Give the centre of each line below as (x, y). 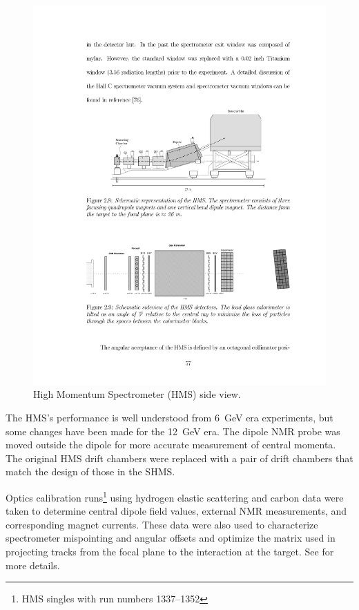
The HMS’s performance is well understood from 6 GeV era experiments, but (169, 418)
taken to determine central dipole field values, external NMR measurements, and (176, 511)
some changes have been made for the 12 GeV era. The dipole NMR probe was (173, 431)
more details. (33, 565)
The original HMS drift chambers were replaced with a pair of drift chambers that (179, 458)
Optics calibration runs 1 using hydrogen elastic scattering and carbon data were (175, 496)
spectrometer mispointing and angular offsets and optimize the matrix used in (171, 538)
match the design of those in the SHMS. (90, 471)
